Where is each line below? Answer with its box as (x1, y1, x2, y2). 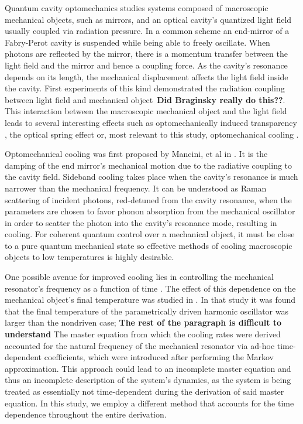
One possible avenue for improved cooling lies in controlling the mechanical (5, 271, 274, 283)
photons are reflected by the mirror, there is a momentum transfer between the (5, 47, 288, 60)
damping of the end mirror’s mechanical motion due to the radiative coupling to (5, 159, 292, 171)
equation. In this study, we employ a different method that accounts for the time (5, 396, 294, 409)
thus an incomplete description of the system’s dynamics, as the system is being (5, 374, 291, 386)
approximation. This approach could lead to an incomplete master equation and (5, 362, 291, 374)
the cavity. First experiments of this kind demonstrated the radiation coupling (5, 82, 285, 94)
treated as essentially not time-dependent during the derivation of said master (5, 385, 284, 397)
